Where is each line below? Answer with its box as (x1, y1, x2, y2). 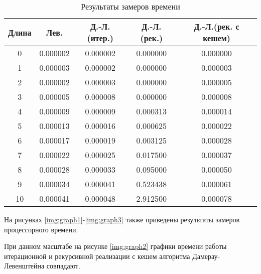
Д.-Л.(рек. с (194, 21, 239, 32)
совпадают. (46, 260, 80, 271)
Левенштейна (4, 260, 45, 271)
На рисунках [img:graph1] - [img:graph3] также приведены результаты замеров (4, 214, 240, 224)
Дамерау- (192, 250, 220, 261)
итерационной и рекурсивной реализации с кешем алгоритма (4, 250, 190, 261)
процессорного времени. (4, 224, 78, 234)
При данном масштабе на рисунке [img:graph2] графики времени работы (4, 241, 227, 251)
